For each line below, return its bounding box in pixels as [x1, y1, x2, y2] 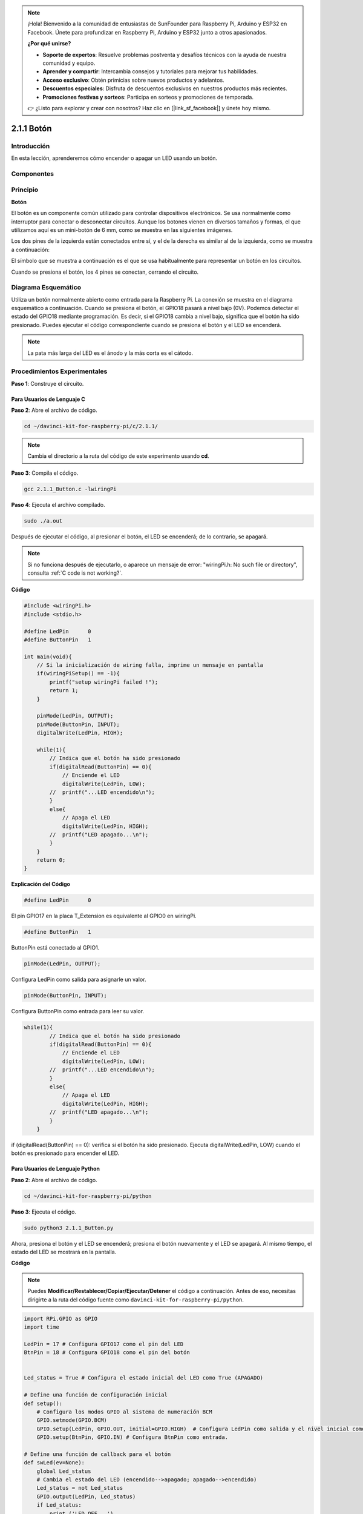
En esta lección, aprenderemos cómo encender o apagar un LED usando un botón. [11, 154, 218, 162]
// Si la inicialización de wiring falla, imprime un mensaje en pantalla [36, 662, 263, 669]
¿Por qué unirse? [27, 40, 71, 47]
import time [24, 1324, 60, 1331]
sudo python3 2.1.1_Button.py [24, 1224, 114, 1231]
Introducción [11, 142, 50, 150]
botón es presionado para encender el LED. [11, 1149, 120, 1157]
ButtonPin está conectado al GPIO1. [11, 944, 100, 951]
